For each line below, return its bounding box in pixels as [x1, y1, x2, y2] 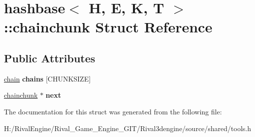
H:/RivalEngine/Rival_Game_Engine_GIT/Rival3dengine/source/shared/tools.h [4, 123, 252, 133]
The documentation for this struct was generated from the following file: [4, 106, 222, 116]
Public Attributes [4, 50, 96, 65]
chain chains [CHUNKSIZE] [4, 73, 91, 83]
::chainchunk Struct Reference [4, 17, 213, 37]
